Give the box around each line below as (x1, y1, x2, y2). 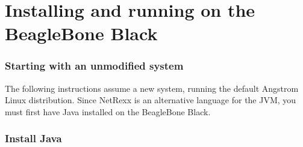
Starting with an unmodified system (5, 58, 184, 73)
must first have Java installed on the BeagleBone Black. (5, 105, 211, 118)
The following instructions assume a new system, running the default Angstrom (5, 82, 299, 94)
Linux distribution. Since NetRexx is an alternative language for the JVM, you (5, 94, 296, 106)
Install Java (5, 131, 62, 146)
